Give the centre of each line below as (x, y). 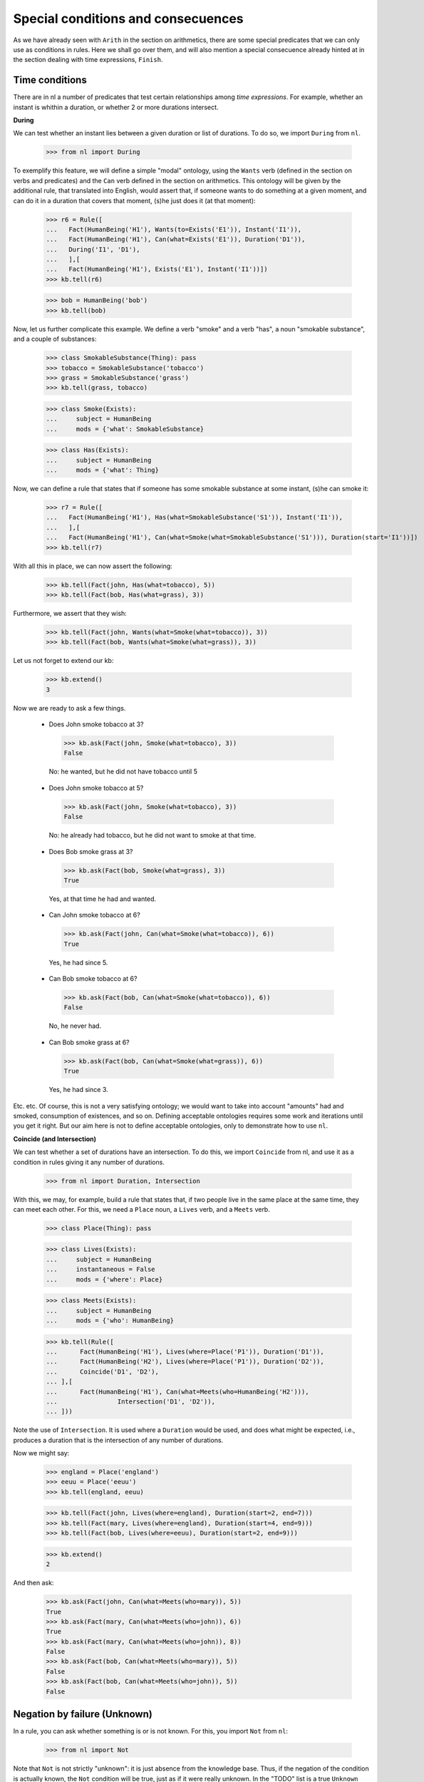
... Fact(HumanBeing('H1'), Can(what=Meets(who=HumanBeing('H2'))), (177, 1391)
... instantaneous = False (101, 1269)
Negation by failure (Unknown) (83, 1714)
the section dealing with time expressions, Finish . (88, 60)
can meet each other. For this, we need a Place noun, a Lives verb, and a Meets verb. (141, 1209)
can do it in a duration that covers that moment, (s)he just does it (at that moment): (134, 200)
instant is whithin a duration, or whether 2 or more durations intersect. (116, 107)
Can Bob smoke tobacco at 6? (93, 979)
